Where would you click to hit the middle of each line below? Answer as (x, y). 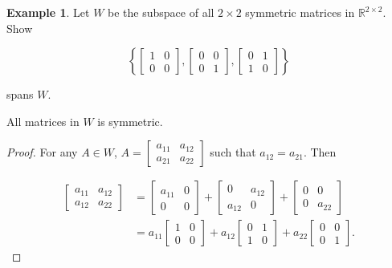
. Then (320, 152)
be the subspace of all (161, 12)
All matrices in (43, 121)
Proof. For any (42, 152)
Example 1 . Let (48, 12)
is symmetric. (130, 121)
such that (233, 152)
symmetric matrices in (300, 12)
